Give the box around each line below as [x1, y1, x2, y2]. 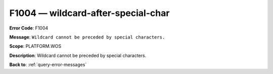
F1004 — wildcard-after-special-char [9, 7, 170, 18]
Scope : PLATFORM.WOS [9, 43, 62, 49]
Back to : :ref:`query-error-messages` [9, 61, 87, 67]
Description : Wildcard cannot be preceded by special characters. [9, 52, 147, 58]
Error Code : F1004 [9, 25, 49, 31]
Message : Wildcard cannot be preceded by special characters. [9, 34, 165, 40]
